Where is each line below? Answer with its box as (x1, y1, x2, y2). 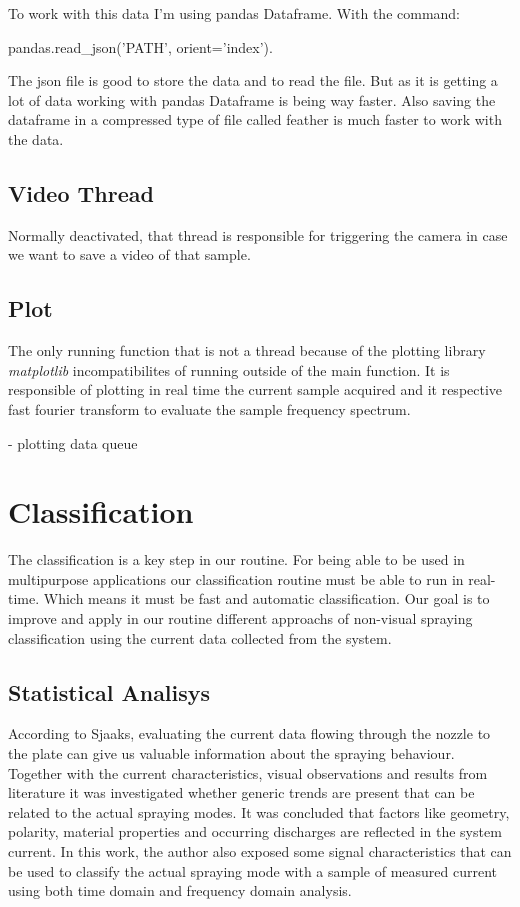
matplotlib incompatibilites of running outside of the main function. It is (8, 359, 450, 380)
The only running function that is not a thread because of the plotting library (8, 340, 486, 361)
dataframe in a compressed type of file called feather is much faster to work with (8, 109, 502, 130)
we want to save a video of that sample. (8, 244, 251, 265)
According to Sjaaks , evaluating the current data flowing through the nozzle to (8, 723, 491, 744)
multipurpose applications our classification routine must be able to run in (8, 568, 464, 589)
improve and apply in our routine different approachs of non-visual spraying (8, 608, 473, 629)
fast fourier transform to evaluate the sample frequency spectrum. (8, 398, 411, 419)
